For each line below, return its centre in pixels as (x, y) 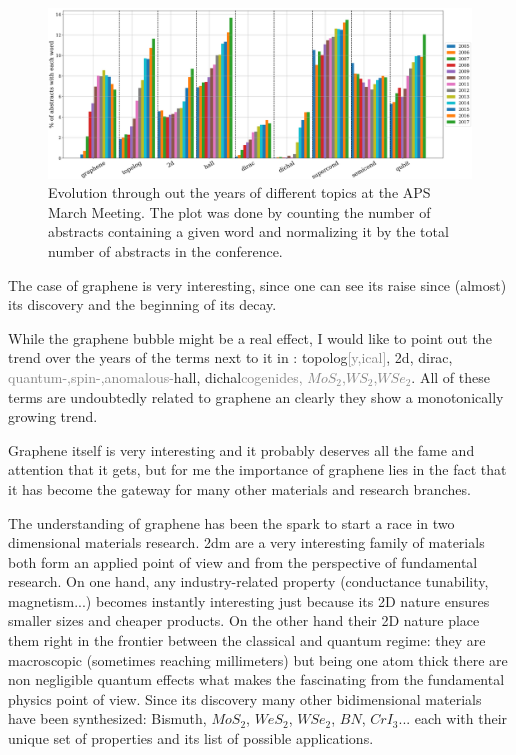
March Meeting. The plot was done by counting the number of (239, 211)
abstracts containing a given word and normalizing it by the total (248, 231)
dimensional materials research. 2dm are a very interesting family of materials (246, 542)
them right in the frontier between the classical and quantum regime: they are (247, 640)
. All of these (450, 376)
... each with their (453, 718)
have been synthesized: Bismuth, (107, 718)
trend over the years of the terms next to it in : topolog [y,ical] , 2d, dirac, (230, 357)
